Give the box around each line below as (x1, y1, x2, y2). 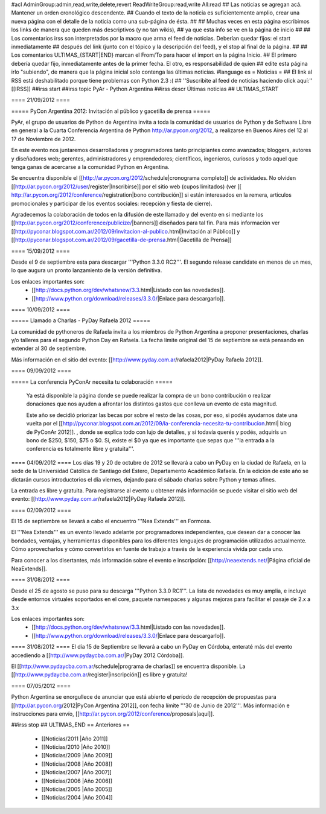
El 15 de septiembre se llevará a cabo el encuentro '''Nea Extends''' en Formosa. (11, 518, 211, 525)
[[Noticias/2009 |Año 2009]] (41, 752, 113, 759)
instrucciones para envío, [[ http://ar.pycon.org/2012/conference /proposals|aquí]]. (11, 710, 214, 717)
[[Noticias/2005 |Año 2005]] (41, 786, 112, 793)
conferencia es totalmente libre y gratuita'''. (26, 445, 135, 453)
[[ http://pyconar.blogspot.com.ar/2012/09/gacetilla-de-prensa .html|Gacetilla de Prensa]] (11, 236, 232, 244)
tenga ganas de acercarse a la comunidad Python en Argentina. (11, 164, 170, 171)
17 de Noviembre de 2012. (11, 135, 76, 142)
